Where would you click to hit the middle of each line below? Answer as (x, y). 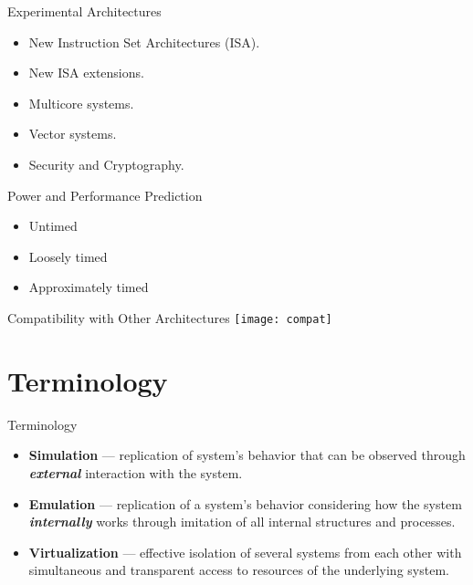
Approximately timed (89, 287)
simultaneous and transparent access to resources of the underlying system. (239, 570)
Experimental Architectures (84, 11)
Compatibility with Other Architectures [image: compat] (170, 317)
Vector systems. (73, 134)
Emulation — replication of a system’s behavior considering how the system (245, 503)
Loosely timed (68, 256)
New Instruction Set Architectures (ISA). (144, 42)
